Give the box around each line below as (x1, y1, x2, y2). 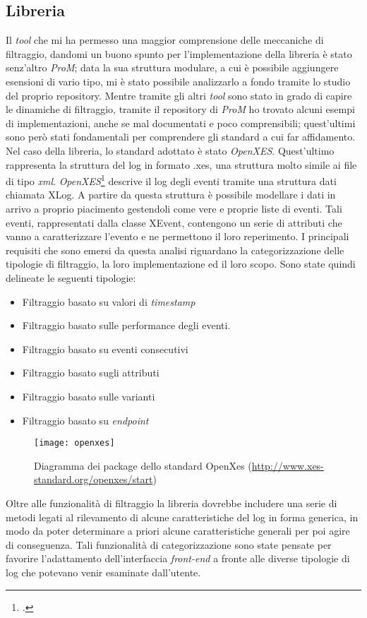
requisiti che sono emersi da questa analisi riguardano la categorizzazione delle (6, 242, 344, 257)
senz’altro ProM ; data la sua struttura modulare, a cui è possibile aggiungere (6, 60, 339, 75)
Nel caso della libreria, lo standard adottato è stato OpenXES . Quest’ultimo (6, 143, 335, 158)
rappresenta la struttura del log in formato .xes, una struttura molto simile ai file (6, 157, 357, 172)
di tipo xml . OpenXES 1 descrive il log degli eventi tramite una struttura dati (6, 172, 337, 188)
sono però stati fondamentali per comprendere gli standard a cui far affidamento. (6, 129, 356, 144)
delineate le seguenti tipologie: (6, 270, 136, 285)
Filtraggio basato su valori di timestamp (22, 294, 195, 309)
